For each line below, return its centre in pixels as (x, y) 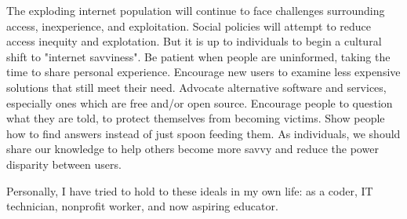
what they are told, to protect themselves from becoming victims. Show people (196, 118)
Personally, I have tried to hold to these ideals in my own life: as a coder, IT (190, 190)
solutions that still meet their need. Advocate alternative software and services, (196, 87)
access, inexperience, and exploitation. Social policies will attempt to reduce (189, 26)
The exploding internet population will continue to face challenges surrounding (196, 10)
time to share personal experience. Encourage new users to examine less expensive (203, 72)
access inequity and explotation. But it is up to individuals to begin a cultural (194, 41)
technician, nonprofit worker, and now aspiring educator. (142, 206)
